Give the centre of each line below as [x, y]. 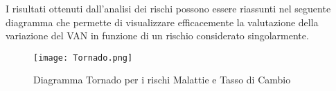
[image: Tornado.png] [83, 58]
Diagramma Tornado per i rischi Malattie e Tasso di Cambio [162, 80]
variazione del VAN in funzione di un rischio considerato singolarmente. [157, 36]
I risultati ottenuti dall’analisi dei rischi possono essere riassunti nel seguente [168, 8]
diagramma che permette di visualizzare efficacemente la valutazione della [162, 22]
